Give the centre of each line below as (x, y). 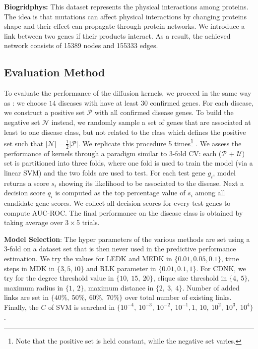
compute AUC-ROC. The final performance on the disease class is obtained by (124, 212)
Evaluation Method (55, 72)
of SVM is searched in (82, 307)
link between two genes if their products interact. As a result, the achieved (117, 35)
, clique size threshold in (190, 278)
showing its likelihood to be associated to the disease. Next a (151, 183)
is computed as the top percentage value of (120, 193)
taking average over (33, 222)
